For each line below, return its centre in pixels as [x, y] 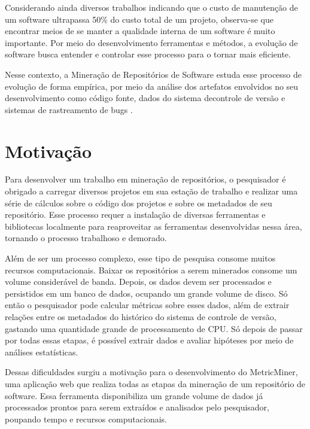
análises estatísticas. [42, 352]
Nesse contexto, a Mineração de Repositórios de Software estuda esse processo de [154, 74]
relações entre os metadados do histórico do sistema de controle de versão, [141, 317]
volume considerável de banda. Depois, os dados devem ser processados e [138, 282]
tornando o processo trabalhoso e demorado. [86, 238]
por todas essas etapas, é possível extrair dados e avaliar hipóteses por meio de [149, 340]
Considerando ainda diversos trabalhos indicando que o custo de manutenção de [151, 7]
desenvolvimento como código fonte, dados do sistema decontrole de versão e [145, 98]
